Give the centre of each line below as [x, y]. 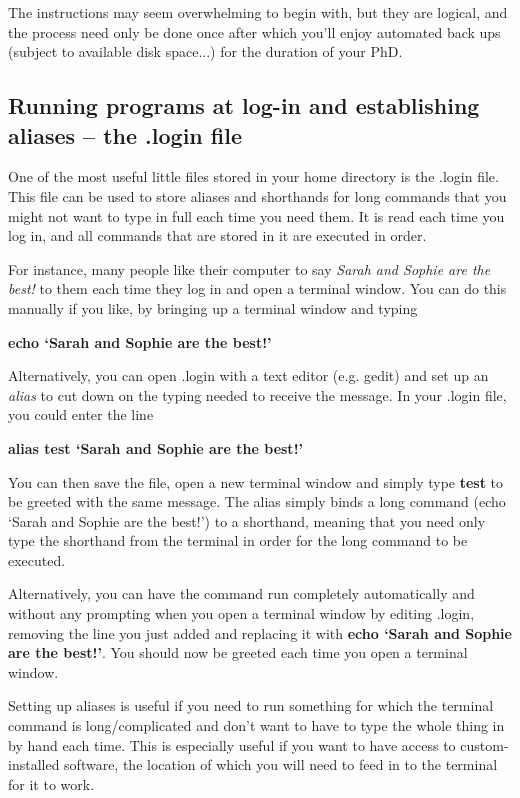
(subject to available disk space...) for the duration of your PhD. [205, 51]
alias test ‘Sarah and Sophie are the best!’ [155, 447]
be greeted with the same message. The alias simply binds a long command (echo [257, 501]
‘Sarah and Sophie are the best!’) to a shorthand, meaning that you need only [247, 520]
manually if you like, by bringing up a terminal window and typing [213, 307]
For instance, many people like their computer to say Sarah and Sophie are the [249, 268]
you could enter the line [81, 414]
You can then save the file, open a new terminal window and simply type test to [256, 481]
